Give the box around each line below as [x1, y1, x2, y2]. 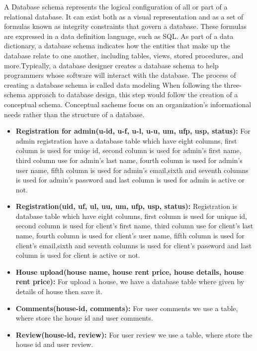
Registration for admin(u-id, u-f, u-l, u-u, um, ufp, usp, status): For [15, 126, 251, 136]
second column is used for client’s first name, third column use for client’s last [15, 220, 254, 231]
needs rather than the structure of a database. [4, 109, 145, 119]
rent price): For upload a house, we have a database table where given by [15, 276, 245, 287]
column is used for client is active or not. [15, 250, 140, 260]
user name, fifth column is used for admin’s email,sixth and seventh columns [15, 165, 249, 175]
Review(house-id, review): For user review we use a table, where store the [15, 329, 253, 340]
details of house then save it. [15, 286, 103, 297]
